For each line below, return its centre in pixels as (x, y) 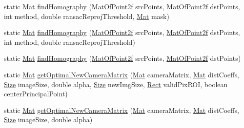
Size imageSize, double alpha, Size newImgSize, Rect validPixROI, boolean (116, 84)
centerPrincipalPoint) (36, 94)
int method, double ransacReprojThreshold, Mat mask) (87, 16)
